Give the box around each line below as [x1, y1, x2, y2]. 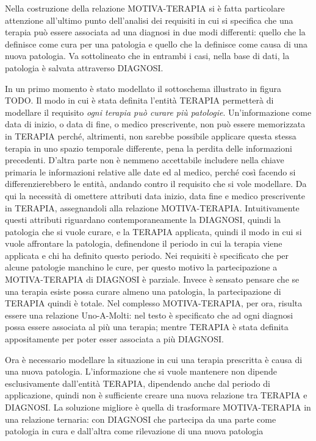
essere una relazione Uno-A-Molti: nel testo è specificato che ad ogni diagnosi [5, 308, 293, 321]
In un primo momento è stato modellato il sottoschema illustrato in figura [5, 82, 282, 94]
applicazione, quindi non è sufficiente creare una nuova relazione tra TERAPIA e [5, 389, 307, 401]
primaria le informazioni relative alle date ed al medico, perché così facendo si [5, 165, 296, 178]
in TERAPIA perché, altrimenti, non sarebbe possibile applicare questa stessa [5, 129, 296, 142]
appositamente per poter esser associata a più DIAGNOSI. [5, 333, 224, 345]
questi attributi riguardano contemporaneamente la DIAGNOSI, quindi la [5, 213, 281, 226]
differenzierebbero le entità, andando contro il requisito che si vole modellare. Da [5, 177, 307, 190]
